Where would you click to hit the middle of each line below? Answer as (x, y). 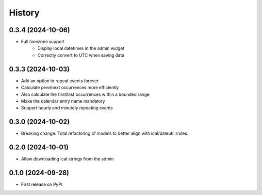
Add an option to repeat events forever (60, 81)
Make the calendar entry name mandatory (63, 101)
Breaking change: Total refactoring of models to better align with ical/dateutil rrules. (105, 133)
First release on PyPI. (42, 184)
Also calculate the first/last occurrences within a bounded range (85, 94)
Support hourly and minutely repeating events (67, 108)
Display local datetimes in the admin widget (81, 48)
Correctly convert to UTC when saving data (81, 55)
